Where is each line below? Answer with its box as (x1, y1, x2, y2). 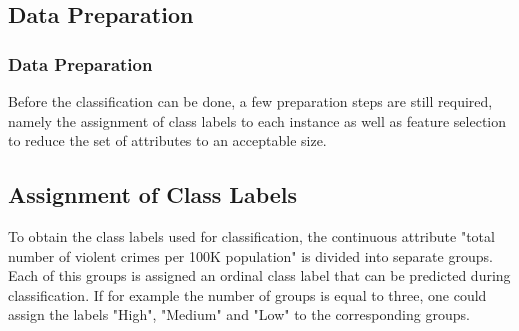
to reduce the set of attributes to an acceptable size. (8, 130, 327, 151)
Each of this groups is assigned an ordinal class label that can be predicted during (8, 265, 511, 286)
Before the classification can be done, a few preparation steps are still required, (8, 91, 493, 111)
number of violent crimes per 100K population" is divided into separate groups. (8, 245, 493, 266)
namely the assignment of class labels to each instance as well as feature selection (8, 110, 507, 131)
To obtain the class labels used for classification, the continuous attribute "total (8, 225, 495, 246)
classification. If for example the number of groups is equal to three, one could (8, 284, 487, 305)
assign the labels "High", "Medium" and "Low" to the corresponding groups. (8, 304, 470, 325)
